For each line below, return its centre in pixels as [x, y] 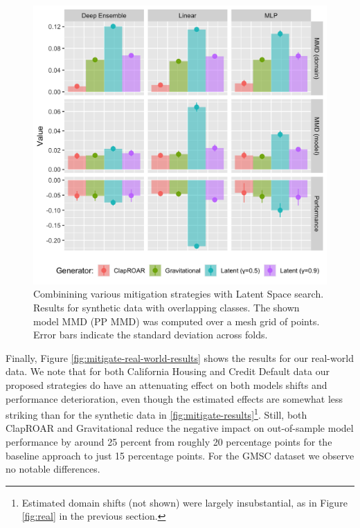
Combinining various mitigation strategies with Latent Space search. [179, 294]
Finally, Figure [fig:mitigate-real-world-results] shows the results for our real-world [180, 357]
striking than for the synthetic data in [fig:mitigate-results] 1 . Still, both [156, 413]
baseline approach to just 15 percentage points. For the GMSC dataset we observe [180, 455]
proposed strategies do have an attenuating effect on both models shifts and [166, 385]
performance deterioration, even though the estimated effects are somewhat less [174, 398]
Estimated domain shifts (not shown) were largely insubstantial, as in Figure [184, 502]
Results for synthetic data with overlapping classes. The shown [166, 308]
